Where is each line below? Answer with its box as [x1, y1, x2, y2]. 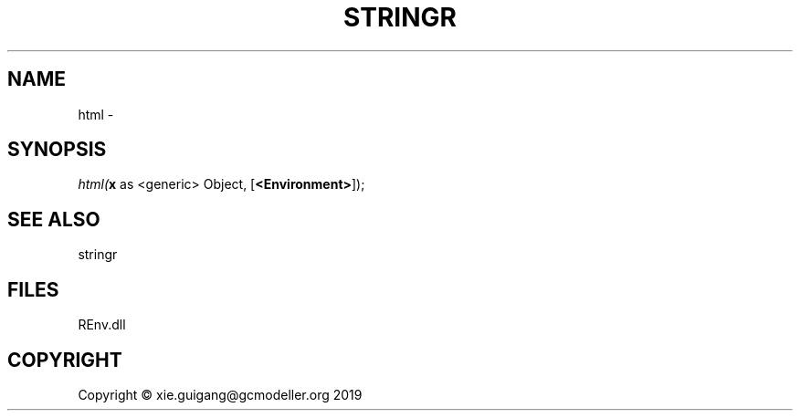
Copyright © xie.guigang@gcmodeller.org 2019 [78, 386, 363, 402]
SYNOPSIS [7, 138, 107, 162]
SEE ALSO [7, 207, 100, 231]
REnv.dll [78, 317, 126, 333]
